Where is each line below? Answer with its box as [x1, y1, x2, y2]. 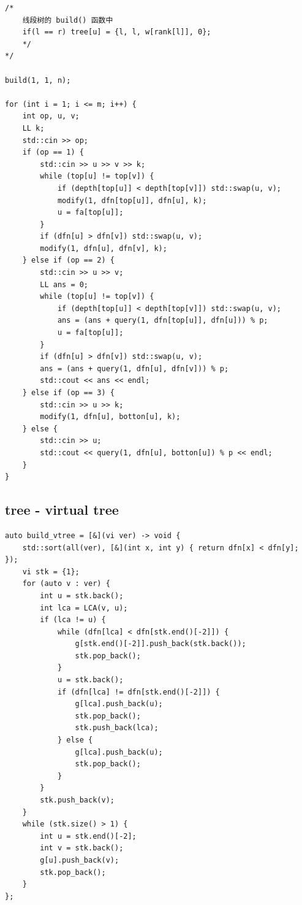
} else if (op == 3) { [22, 388, 115, 397]
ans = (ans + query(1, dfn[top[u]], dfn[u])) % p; [57, 316, 268, 325]
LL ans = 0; [40, 280, 89, 289]
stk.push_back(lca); [75, 723, 159, 733]
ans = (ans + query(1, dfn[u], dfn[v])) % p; [40, 364, 229, 373]
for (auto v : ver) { [22, 579, 110, 588]
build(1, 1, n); [5, 75, 71, 85]
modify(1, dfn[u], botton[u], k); [40, 412, 181, 422]
